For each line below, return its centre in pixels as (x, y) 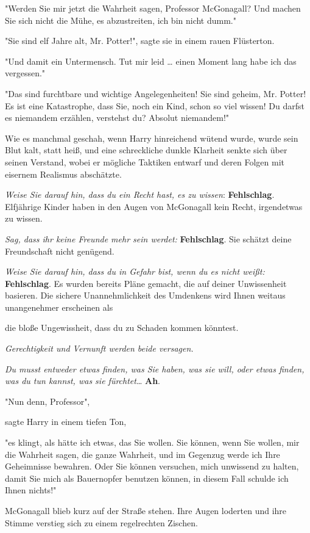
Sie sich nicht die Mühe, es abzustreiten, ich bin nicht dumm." (121, 20)
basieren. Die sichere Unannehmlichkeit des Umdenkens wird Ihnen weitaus (145, 295)
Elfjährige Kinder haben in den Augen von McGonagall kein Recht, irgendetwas (154, 206)
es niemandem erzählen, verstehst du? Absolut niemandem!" (117, 118)
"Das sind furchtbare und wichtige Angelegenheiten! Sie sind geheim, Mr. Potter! (156, 93)
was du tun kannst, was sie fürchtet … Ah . (83, 381)
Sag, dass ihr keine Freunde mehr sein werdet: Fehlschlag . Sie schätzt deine (148, 238)
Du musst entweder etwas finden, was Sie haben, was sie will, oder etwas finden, (155, 368)
